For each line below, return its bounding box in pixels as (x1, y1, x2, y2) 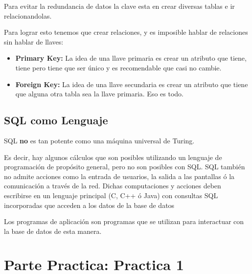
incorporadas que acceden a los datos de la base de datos (4, 200, 175, 210)
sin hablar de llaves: (4, 36, 64, 46)
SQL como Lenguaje (4, 113, 108, 128)
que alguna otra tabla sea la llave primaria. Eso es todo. (15, 89, 183, 99)
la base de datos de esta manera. (4, 226, 102, 236)
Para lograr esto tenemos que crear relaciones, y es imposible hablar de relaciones (4, 27, 248, 37)
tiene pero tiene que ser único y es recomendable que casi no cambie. (15, 62, 222, 72)
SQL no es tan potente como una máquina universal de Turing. (4, 135, 195, 145)
